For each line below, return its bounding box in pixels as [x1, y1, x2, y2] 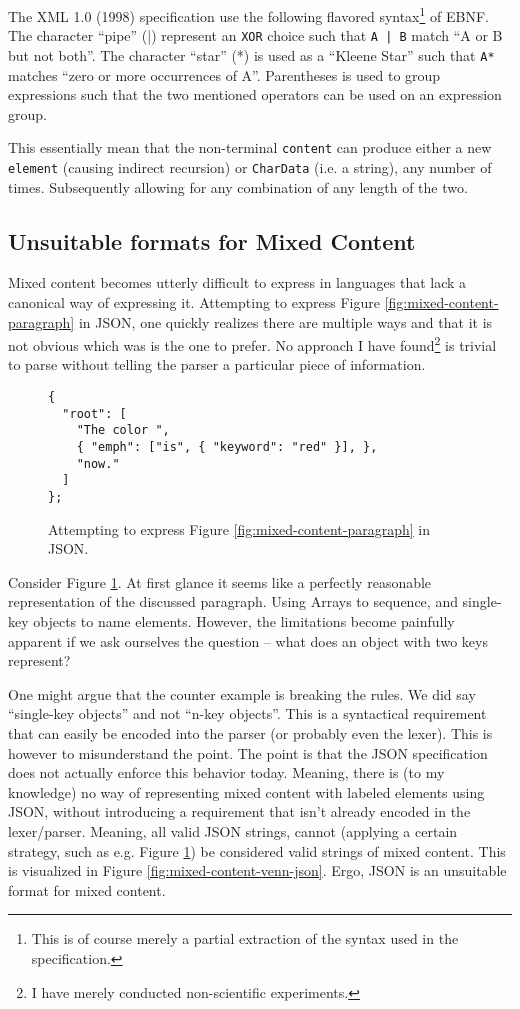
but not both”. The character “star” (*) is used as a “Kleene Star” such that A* [8, 44, 495, 65]
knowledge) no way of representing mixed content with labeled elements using [8, 781, 485, 802]
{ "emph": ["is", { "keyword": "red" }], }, [76, 440, 378, 455]
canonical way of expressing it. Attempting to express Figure [8, 292, 380, 313]
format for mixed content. [8, 879, 166, 900]
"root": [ [62, 406, 127, 421]
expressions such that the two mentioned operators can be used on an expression [8, 84, 502, 105]
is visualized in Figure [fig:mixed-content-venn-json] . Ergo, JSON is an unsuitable [8, 860, 507, 881]
